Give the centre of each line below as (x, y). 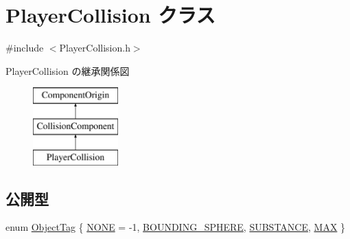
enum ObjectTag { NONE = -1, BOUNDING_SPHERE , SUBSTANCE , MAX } (176, 227)
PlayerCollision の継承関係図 (68, 70)
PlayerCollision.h (95, 48)
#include (25, 48)
